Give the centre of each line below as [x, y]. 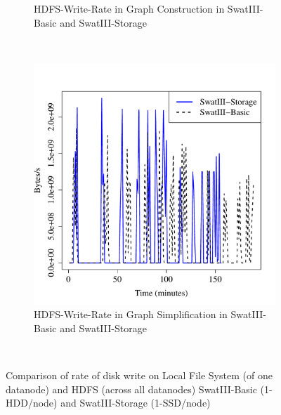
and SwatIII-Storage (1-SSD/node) [136, 403]
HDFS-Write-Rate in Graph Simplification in [131, 314]
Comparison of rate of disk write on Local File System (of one [139, 375]
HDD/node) [32, 403]
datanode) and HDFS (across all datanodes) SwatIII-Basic [131, 389]
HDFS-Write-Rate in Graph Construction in [129, 8]
